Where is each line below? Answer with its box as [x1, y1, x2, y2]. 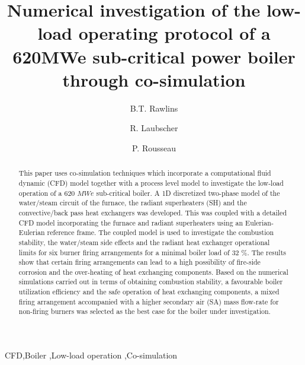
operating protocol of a [78, 21, 271, 45]
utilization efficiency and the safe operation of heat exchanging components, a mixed [18, 287, 280, 297]
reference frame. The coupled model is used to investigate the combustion [47, 227, 274, 237]
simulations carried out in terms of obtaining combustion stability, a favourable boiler [18, 277, 283, 287]
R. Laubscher [130, 122, 178, 134]
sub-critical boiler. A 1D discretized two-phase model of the [96, 188, 280, 198]
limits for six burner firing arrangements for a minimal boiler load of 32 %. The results [18, 247, 286, 257]
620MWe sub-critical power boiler [12, 44, 296, 68]
